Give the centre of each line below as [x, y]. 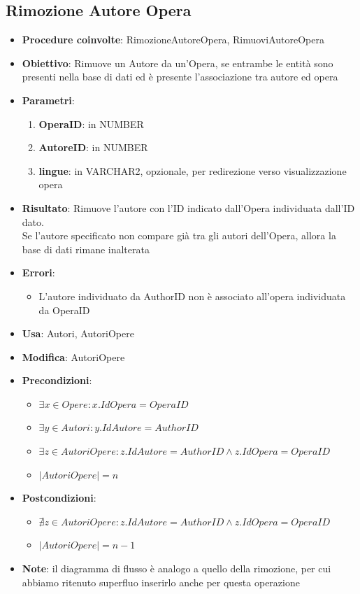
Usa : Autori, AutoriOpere [78, 333]
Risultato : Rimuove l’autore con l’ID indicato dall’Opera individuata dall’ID [188, 207]
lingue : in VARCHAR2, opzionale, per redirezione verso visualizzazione [193, 170]
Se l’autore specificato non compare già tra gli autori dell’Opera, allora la [179, 235]
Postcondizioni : [59, 498]
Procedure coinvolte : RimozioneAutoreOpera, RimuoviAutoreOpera [173, 40]
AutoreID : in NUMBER [93, 147]
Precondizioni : [57, 380]
